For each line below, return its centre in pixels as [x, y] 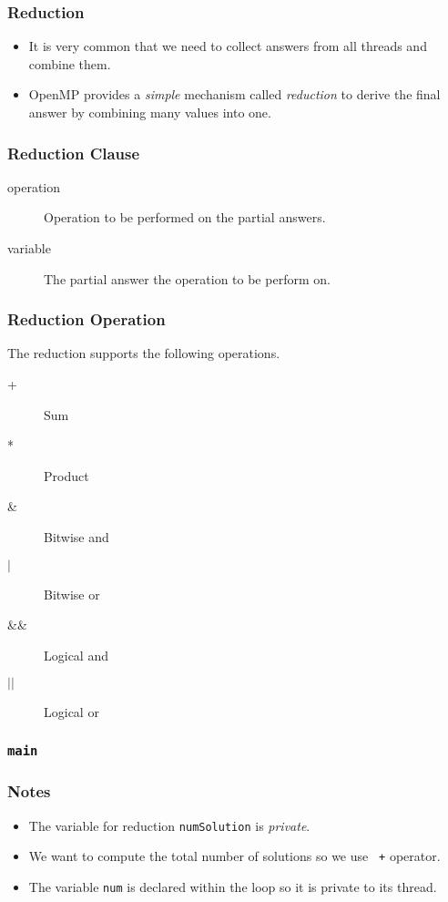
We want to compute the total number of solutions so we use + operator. [234, 856]
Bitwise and [76, 536]
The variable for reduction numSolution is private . [169, 825]
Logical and [76, 655]
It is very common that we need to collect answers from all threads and [228, 46]
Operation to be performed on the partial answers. [185, 217]
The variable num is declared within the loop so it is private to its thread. [233, 886]
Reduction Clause [74, 153]
